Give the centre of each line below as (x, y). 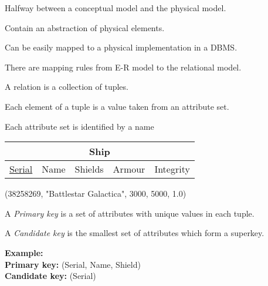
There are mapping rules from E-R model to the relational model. (123, 67)
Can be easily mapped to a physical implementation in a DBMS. (121, 47)
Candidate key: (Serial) (50, 276)
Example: (24, 252)
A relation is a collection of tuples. (67, 87)
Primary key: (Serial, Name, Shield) (73, 264)
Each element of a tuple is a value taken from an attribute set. (117, 106)
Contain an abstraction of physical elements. (85, 27)
